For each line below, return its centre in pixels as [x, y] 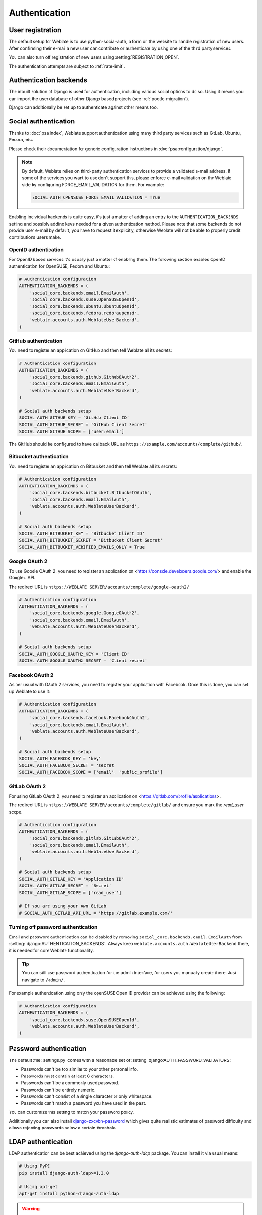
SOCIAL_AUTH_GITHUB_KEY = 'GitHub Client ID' [74, 418]
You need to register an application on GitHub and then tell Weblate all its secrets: [90, 350]
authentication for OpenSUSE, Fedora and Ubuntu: [59, 266]
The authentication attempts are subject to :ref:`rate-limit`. [67, 66]
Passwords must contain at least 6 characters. [67, 1076]
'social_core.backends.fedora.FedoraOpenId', [84, 313]
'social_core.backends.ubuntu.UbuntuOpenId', [84, 306]
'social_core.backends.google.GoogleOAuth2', [84, 613]
